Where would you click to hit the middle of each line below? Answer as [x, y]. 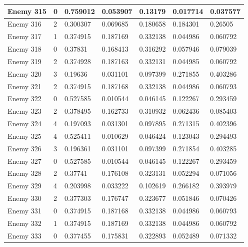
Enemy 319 [24, 61]
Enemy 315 [27, 11]
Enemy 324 [24, 124]
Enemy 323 [24, 111]
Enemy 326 [24, 148]
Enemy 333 [24, 235]
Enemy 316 [24, 24]
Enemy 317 [24, 36]
